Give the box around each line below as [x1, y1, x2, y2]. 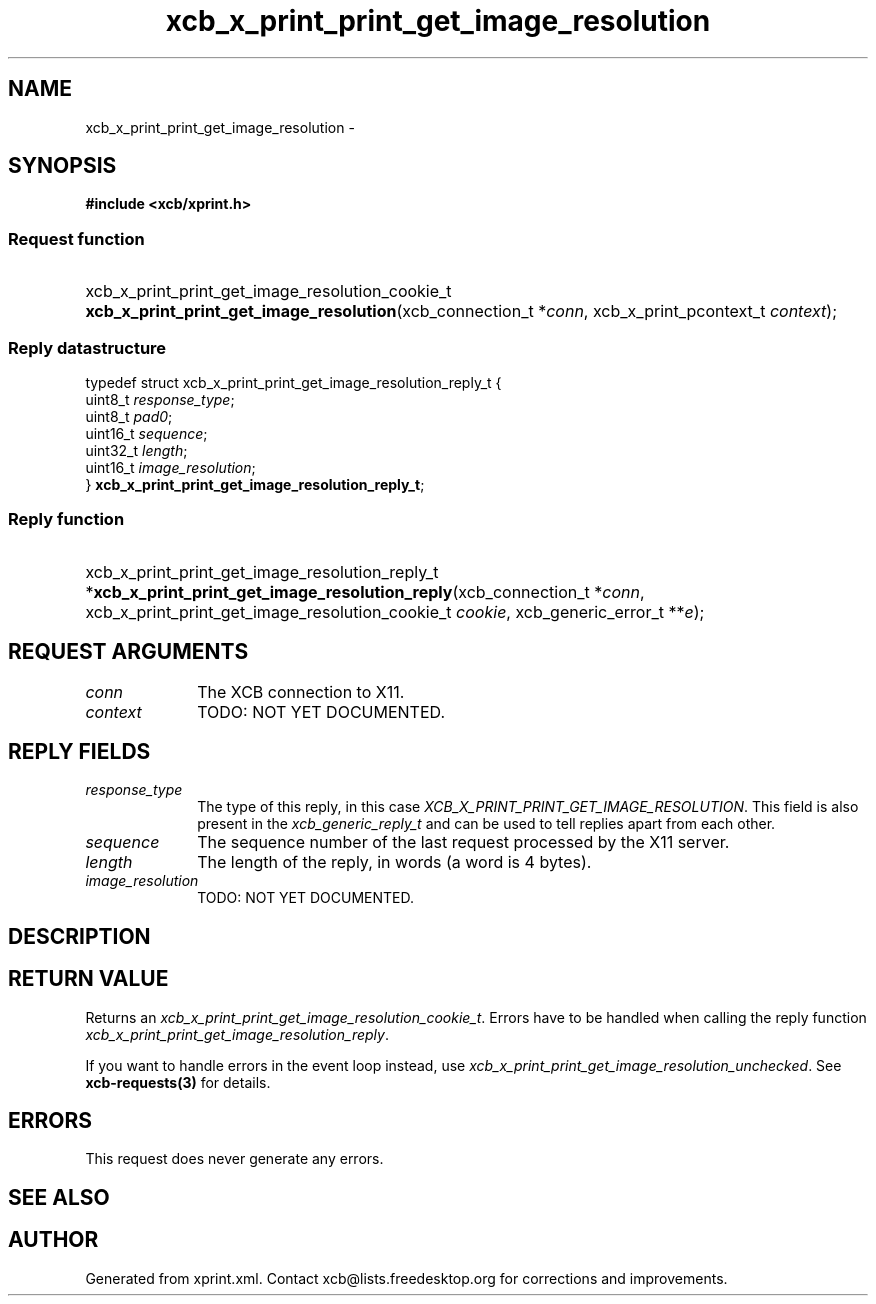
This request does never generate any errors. [85, 1150, 384, 1168]
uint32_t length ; [85, 441, 188, 459]
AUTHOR [8, 1227, 99, 1253]
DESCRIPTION [8, 923, 151, 949]
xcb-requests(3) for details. [85, 1073, 271, 1091]
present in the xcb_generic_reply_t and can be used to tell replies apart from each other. [197, 815, 776, 833]
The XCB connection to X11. [197, 681, 405, 702]
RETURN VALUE [8, 966, 169, 992]
